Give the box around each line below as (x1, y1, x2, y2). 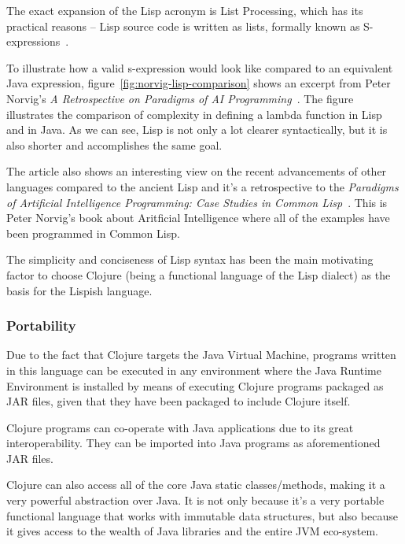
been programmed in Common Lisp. (6, 224, 180, 241)
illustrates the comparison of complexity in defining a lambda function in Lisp (6, 105, 382, 122)
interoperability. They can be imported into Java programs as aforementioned (6, 435, 381, 451)
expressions (6, 33, 61, 50)
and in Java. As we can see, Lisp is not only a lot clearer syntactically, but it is (6, 121, 388, 138)
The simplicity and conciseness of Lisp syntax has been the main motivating (6, 251, 374, 268)
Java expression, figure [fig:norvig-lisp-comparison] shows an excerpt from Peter (6, 75, 391, 91)
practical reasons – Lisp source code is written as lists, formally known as (6, 17, 360, 34)
